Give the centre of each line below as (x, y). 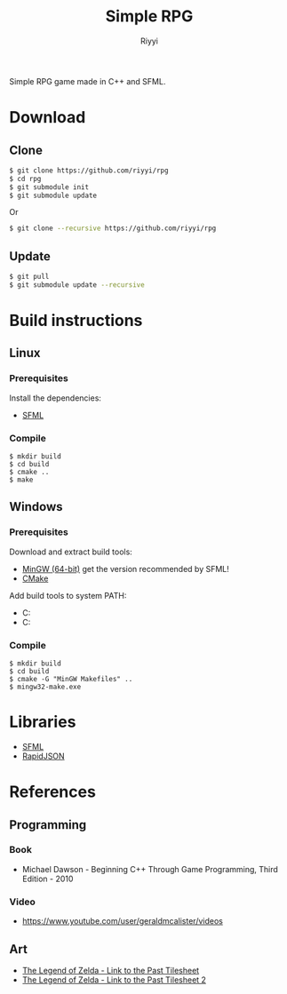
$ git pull (29, 277)
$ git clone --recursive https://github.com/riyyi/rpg (113, 228)
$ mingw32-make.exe (45, 687)
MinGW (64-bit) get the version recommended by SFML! (125, 569)
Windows (36, 507)
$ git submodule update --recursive (77, 285)
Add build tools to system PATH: (68, 595)
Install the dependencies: (56, 398)
